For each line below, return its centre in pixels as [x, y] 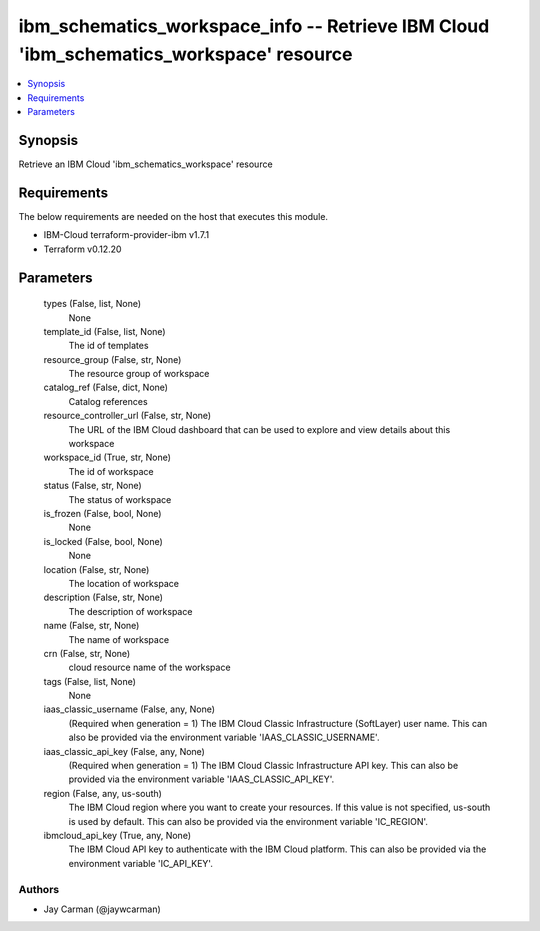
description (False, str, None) [103, 597]
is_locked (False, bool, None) [103, 541]
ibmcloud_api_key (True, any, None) [117, 835]
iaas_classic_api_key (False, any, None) [124, 751]
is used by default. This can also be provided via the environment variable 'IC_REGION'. [248, 821]
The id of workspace [111, 471]
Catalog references [108, 401]
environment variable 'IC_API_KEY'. [141, 863]
